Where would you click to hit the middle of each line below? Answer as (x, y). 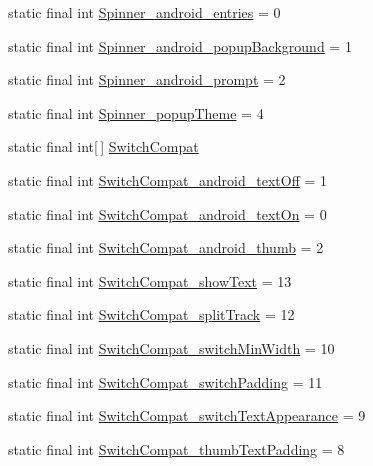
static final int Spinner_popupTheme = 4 (136, 112)
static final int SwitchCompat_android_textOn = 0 (167, 213)
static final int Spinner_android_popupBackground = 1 (180, 45)
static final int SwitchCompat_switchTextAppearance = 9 (187, 415)
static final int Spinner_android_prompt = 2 (147, 79)
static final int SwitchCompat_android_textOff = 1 (168, 179)
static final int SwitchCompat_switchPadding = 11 (165, 381)
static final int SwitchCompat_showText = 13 (150, 280)
